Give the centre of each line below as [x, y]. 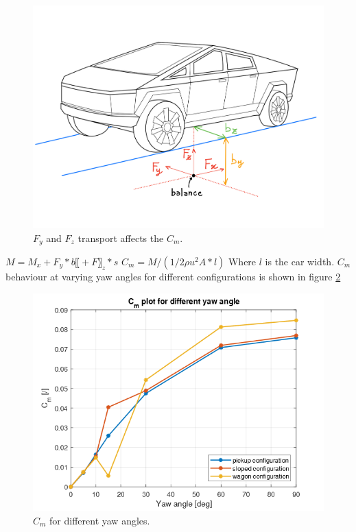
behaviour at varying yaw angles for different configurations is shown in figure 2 [173, 276]
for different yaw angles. [100, 520]
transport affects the [121, 238]
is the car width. [300, 261]
